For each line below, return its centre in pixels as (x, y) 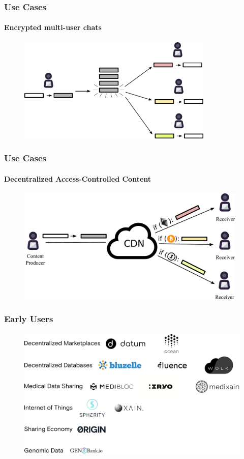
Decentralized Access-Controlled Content (78, 178)
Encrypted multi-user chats (53, 27)
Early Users (29, 319)
